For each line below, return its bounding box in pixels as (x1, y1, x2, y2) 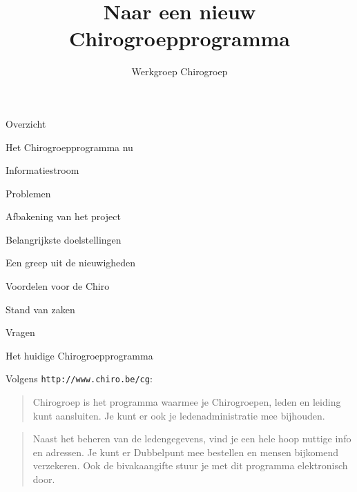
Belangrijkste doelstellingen (6, 232, 122, 246)
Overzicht (6, 116, 46, 130)
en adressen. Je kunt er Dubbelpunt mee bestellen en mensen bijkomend (32, 444, 338, 459)
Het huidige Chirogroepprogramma (6, 348, 153, 362)
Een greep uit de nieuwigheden (6, 255, 136, 270)
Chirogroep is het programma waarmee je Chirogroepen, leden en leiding (32, 395, 341, 409)
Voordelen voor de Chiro (6, 279, 110, 293)
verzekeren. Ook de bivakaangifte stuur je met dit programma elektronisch (32, 458, 348, 473)
